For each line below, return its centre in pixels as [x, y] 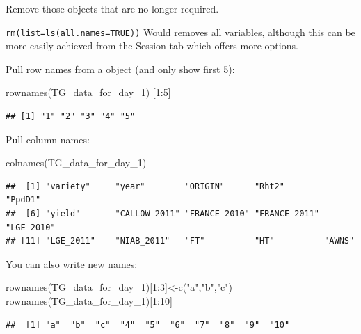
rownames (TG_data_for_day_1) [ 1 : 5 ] [88, 92]
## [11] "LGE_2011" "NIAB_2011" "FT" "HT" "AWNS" [180, 241]
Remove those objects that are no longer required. [112, 8]
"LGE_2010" [31, 227]
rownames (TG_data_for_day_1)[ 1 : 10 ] [89, 300]
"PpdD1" [23, 200]
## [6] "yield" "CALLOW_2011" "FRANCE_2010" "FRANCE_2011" [163, 214]
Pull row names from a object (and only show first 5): [120, 69]
